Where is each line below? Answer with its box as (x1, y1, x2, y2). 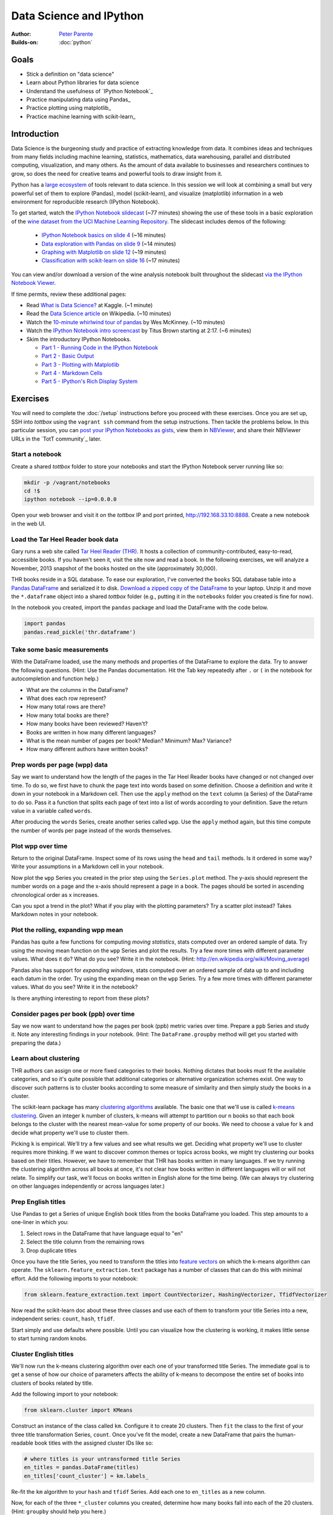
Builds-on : (11, 38, 39, 45)
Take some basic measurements (11, 645, 109, 654)
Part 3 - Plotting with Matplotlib (41, 361, 119, 368)
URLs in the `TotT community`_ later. (11, 435, 102, 442)
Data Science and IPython (11, 9, 144, 22)
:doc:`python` (59, 38, 93, 45)
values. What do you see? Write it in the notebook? (11, 984, 138, 991)
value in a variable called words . (11, 807, 92, 814)
